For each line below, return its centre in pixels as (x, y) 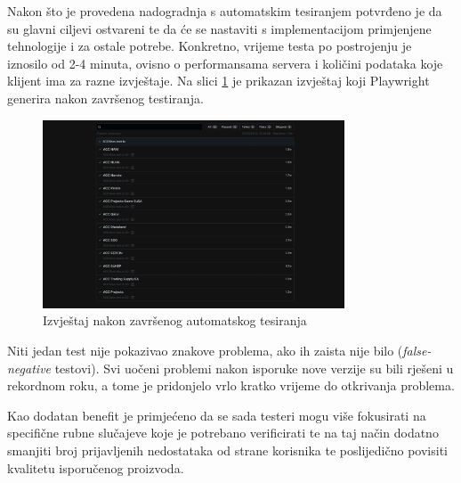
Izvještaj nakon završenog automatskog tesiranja (175, 320)
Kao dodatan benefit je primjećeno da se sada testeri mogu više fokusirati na (217, 415)
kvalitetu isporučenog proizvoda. (96, 467)
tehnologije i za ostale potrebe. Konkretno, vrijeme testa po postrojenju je (210, 46)
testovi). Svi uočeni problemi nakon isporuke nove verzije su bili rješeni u (254, 368)
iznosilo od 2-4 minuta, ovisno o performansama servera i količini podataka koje (225, 63)
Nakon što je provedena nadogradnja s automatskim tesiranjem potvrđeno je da (225, 11)
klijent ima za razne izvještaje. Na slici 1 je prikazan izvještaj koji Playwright (218, 81)
